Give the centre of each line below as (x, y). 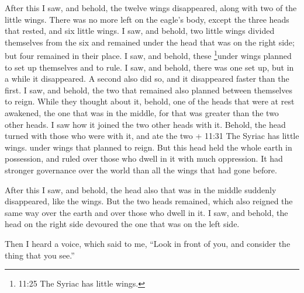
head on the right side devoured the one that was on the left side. (122, 224)
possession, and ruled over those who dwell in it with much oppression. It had (144, 158)
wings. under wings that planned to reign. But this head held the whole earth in (148, 147)
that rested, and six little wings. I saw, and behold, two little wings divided (140, 31)
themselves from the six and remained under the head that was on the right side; (150, 42)
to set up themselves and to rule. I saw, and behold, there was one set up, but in (149, 67)
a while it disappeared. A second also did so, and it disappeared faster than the (147, 79)
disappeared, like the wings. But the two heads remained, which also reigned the (149, 201)
